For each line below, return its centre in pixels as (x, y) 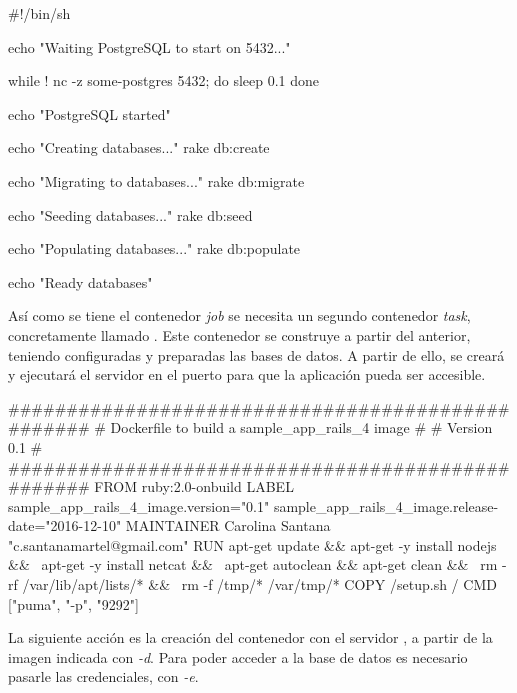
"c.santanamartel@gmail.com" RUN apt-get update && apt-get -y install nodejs (252, 544)
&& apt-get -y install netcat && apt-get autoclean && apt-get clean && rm (253, 564)
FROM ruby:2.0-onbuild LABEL (194, 486)
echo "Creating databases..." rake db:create (139, 147)
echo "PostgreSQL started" (89, 113)
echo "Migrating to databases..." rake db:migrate (156, 180)
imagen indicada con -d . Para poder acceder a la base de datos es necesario (238, 656)
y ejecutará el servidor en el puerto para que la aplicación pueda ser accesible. (247, 374)
